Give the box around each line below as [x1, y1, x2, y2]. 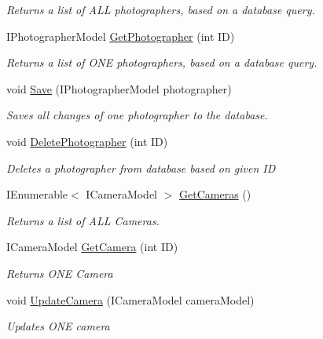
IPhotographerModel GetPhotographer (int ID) [6, 27, 235, 44]
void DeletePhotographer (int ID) [6, 133, 168, 149]
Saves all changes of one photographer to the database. [6, 107, 268, 123]
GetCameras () [179, 186, 251, 202]
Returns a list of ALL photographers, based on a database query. [6, 2, 315, 17]
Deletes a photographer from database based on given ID [6, 159, 276, 176]
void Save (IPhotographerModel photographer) [6, 80, 232, 97]
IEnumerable [6, 186, 68, 202]
